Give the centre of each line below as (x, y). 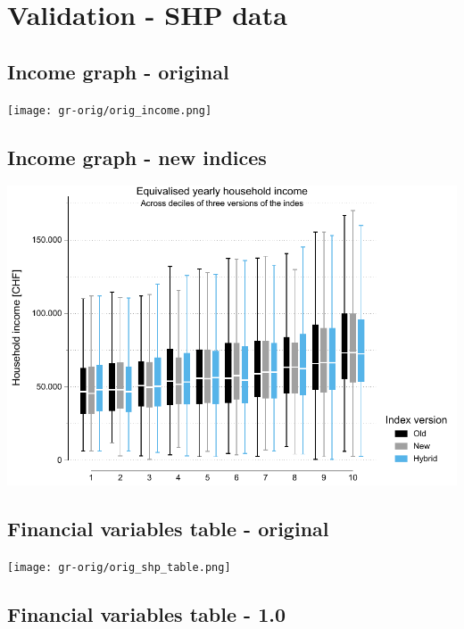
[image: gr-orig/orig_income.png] (110, 110)
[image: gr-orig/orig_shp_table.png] (119, 568)
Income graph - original (118, 71)
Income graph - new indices (137, 157)
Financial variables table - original (168, 529)
